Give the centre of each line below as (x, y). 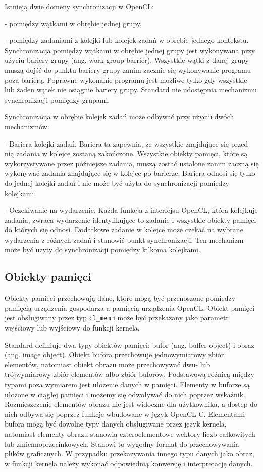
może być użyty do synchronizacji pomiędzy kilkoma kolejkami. (102, 249)
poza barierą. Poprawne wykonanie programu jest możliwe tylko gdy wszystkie (126, 80)
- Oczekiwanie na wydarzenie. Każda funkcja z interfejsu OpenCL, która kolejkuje (131, 210)
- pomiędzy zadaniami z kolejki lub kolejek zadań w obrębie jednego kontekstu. (127, 40)
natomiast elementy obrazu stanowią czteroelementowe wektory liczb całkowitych (130, 434)
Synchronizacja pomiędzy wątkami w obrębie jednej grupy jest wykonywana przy (130, 50)
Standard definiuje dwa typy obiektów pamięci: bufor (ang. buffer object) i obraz (129, 344)
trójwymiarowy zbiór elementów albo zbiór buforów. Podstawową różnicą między (129, 374)
